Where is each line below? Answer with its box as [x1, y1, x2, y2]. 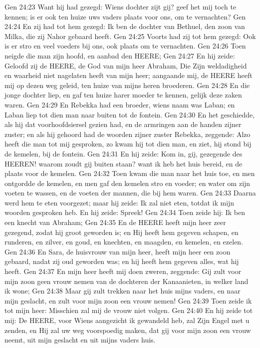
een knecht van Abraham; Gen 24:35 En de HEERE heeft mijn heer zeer [4, 217, 226, 227]
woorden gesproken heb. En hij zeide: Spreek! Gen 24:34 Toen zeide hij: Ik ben [4, 207, 245, 217]
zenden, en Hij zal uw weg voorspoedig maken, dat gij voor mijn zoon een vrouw [4, 324, 251, 335]
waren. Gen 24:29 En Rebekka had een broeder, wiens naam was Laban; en [4, 99, 235, 109]
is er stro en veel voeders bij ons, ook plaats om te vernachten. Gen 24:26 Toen [4, 40, 246, 51]
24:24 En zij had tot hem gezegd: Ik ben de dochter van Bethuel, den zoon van [4, 21, 245, 31]
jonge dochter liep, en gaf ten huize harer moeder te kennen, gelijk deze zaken [4, 89, 242, 100]
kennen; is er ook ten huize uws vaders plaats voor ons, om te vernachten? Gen [4, 11, 246, 21]
